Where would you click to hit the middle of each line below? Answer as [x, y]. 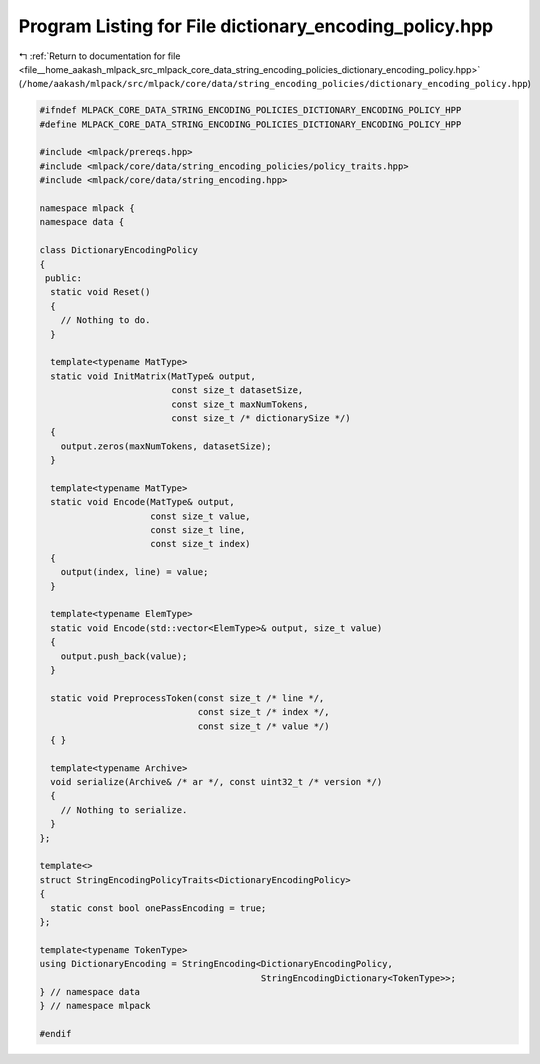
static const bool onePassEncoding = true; [158, 908]
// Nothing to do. [105, 320]
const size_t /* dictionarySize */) [261, 418]
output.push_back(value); [124, 656]
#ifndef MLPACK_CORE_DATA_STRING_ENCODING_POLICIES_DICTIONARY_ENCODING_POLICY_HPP [250, 110]
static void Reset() [100, 292]
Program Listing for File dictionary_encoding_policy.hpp [256, 26]
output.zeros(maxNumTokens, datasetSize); [166, 446]
